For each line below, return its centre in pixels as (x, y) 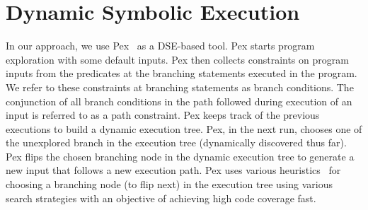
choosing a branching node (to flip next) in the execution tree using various (169, 184)
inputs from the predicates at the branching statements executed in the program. (182, 73)
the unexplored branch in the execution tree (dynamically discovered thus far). (176, 142)
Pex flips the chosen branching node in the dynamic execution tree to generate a (180, 156)
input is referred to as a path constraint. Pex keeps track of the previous (163, 115)
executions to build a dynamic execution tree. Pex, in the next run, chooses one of (184, 128)
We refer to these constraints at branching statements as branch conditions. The (180, 87)
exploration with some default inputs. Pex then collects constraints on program (177, 59)
